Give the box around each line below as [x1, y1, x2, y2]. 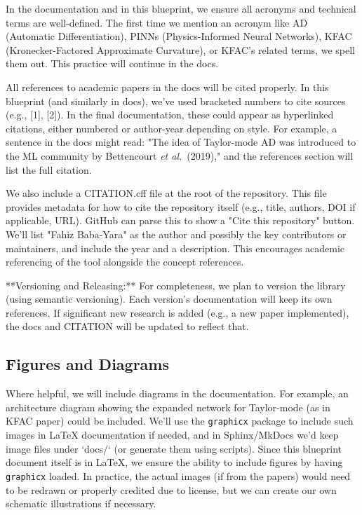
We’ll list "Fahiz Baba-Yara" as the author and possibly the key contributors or [6, 226, 347, 241]
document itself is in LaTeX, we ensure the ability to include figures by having [6, 455, 343, 469]
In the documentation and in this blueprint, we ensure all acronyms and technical [6, 1, 356, 15]
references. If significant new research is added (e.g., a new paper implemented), [6, 305, 349, 320]
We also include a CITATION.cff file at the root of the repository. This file [6, 186, 327, 200]
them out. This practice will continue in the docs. [6, 56, 219, 71]
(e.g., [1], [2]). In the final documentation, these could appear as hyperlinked [6, 107, 334, 122]
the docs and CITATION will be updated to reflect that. [6, 319, 249, 334]
